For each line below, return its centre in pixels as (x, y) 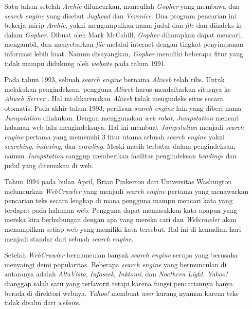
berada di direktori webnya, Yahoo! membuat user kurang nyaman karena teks (122, 293)
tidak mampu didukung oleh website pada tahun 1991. (85, 63)
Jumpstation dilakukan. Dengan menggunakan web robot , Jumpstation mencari (122, 117)
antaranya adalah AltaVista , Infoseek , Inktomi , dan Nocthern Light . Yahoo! (116, 274)
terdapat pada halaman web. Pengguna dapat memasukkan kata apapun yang (121, 210)
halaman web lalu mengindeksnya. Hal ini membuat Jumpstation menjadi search (124, 127)
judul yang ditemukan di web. (49, 165)
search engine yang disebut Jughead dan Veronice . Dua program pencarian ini (120, 15)
